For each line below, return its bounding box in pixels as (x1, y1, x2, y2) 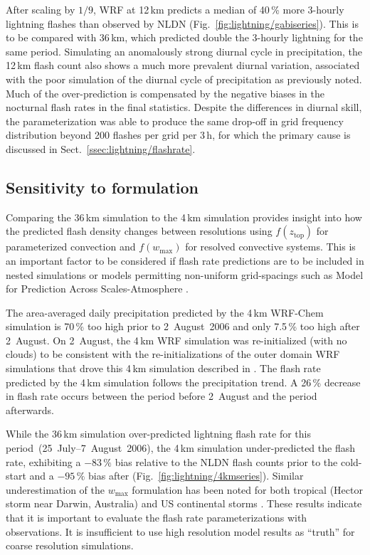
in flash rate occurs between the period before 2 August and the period (6, 388, 317, 403)
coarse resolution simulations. (6, 538, 134, 553)
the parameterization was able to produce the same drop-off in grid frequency (6, 113, 344, 128)
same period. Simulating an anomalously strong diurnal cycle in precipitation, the (6, 43, 362, 58)
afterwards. (6, 402, 54, 417)
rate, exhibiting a (6, 454, 81, 469)
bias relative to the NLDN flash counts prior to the (115, 454, 338, 469)
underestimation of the (6, 482, 105, 497)
